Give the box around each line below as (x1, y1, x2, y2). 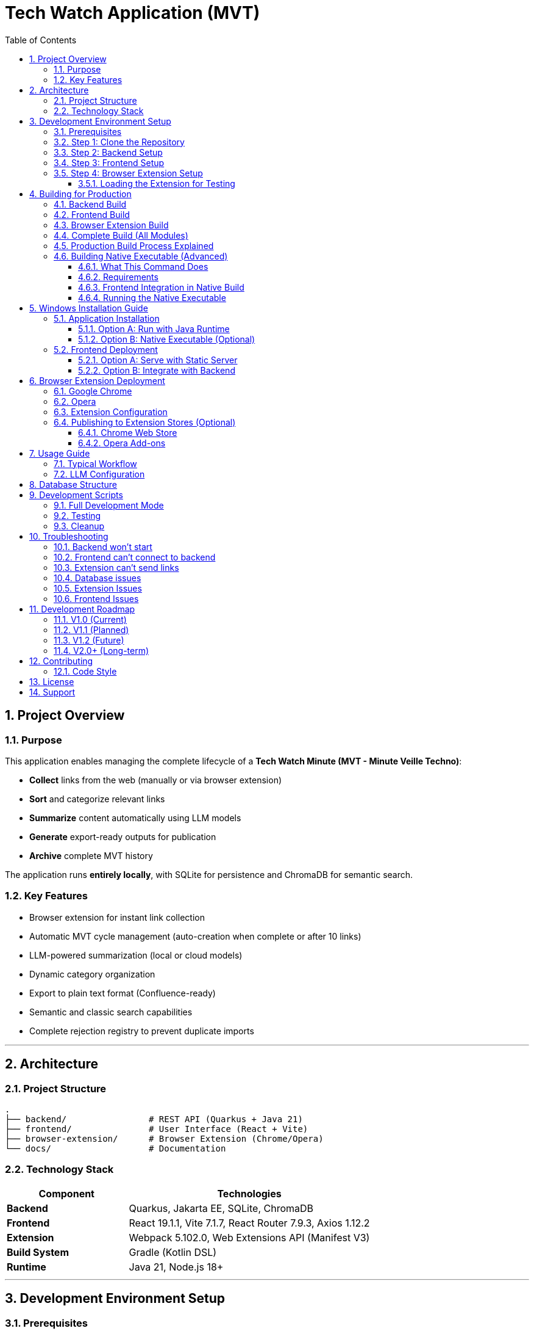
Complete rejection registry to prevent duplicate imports (29, 1025, 254, 1036)
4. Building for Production (29, 188, 132, 199)
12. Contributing (29, 655, 93, 666)
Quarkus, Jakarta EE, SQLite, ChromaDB (129, 1202, 314, 1214)
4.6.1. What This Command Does (78, 261, 208, 272)
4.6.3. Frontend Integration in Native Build (78, 281, 244, 292)
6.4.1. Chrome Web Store (78, 427, 177, 438)
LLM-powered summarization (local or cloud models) (29, 949, 243, 960)
